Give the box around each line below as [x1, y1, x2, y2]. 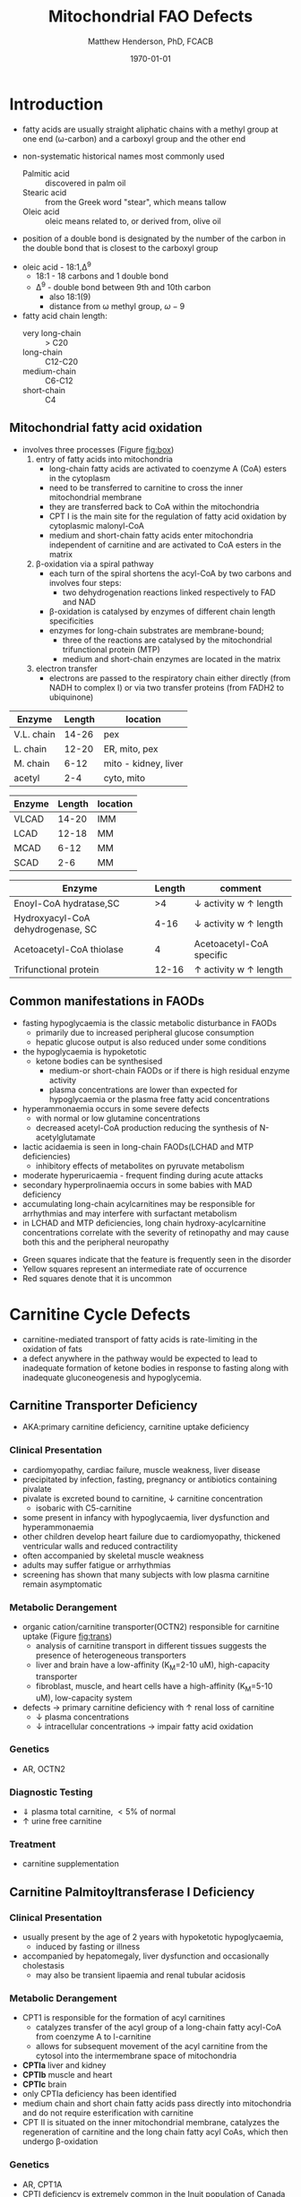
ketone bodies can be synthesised [35, 1055, 163, 1066]
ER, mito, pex [103, 742, 159, 754]
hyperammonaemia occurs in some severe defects [21, 1103, 210, 1114]
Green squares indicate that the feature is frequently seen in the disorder [21, 1254, 292, 1264]
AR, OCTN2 [21, 1763, 65, 1774]
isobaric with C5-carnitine [35, 1503, 133, 1513]
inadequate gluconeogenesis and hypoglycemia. [21, 1372, 202, 1383]
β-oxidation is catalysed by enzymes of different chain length [48, 606, 276, 616]
